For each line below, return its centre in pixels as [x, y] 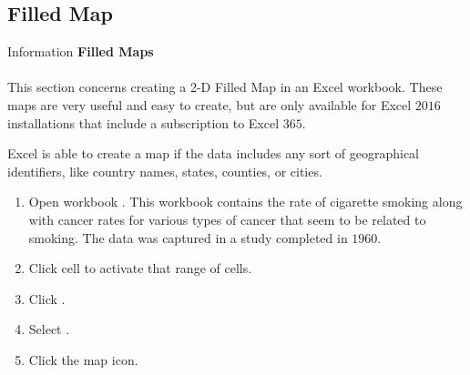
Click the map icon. [83, 359]
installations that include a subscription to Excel [143, 122]
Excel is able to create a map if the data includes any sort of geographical [214, 153]
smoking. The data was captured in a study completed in [188, 237]
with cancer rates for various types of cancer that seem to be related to [227, 219]
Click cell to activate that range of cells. [140, 268]
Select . [49, 329]
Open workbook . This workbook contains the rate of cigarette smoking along [245, 202]
